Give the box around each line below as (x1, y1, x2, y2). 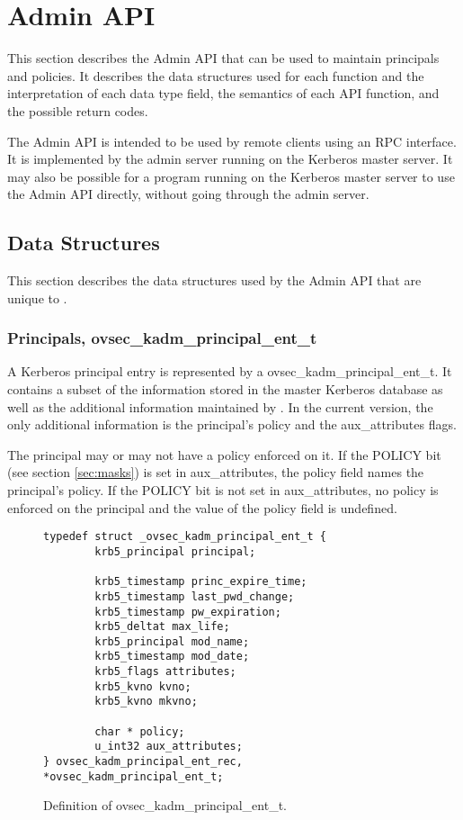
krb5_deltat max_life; (94, 620, 230, 634)
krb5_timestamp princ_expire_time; (94, 575, 307, 589)
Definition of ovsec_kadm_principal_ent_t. (43, 796, 288, 815)
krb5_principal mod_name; (94, 635, 250, 648)
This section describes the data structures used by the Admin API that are (7, 271, 422, 290)
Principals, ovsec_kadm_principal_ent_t (7, 327, 317, 349)
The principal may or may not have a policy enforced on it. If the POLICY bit (7, 445, 441, 464)
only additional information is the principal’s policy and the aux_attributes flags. (7, 415, 457, 434)
